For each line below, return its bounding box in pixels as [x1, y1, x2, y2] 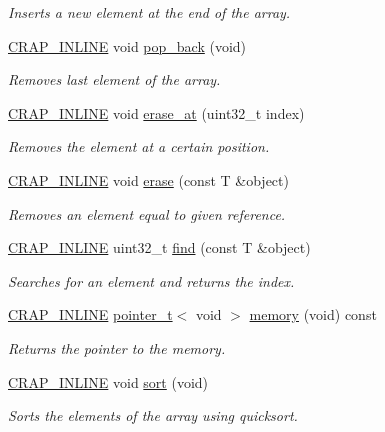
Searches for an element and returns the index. [8, 270, 295, 291]
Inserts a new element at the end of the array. [8, 2, 291, 22]
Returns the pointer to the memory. [8, 337, 226, 358]
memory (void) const [249, 304, 377, 325]
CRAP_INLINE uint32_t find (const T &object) [8, 237, 311, 258]
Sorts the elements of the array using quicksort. [8, 405, 298, 426]
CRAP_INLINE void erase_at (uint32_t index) [8, 102, 305, 123]
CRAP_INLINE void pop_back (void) [8, 35, 247, 56]
